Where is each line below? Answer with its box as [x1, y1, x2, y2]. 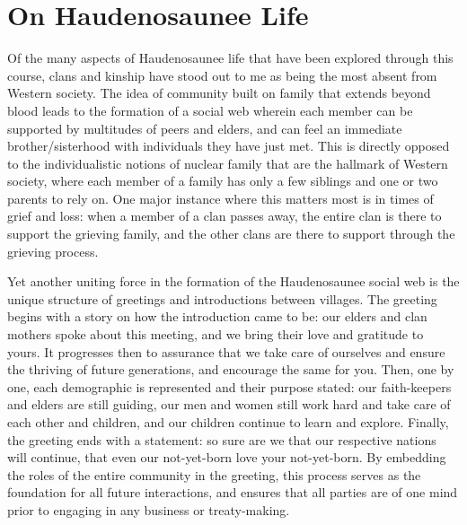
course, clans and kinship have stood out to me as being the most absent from [7, 66, 437, 84]
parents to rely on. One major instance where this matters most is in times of [7, 188, 434, 207]
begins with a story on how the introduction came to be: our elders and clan [7, 307, 427, 326]
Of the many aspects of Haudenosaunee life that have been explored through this [7, 48, 454, 67]
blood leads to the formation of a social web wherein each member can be [7, 101, 413, 119]
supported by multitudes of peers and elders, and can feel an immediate [7, 118, 402, 137]
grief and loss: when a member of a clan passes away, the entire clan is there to [7, 206, 442, 225]
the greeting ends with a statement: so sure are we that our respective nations [7, 430, 436, 449]
